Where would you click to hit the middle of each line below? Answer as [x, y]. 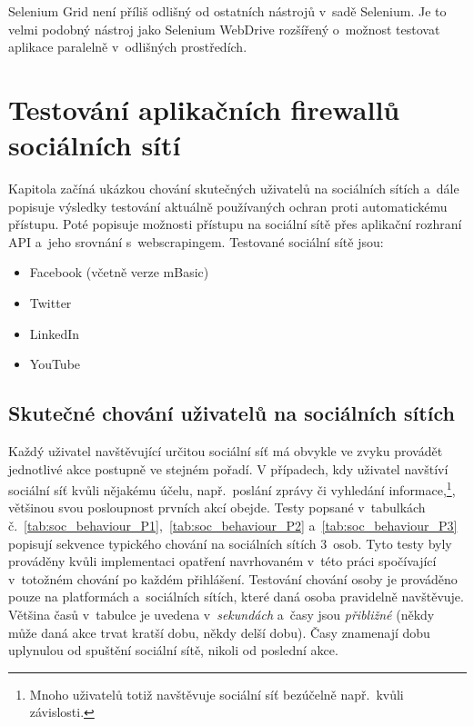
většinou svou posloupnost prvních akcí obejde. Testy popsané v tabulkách [217, 507]
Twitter [50, 303]
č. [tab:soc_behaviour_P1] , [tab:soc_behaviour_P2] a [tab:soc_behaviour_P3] [233, 526]
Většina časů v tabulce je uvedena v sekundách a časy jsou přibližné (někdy [222, 615]
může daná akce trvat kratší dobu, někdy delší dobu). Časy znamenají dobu [219, 632]
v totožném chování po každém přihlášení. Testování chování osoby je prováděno [233, 578]
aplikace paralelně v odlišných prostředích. [128, 47]
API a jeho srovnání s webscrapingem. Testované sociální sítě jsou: [196, 241]
